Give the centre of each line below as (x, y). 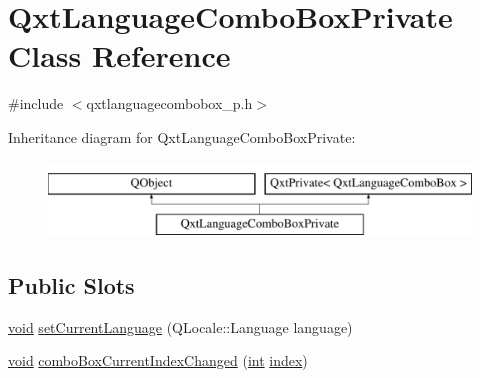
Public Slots (71, 285)
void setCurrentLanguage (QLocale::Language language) (180, 326)
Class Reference (119, 55)
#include (36, 103)
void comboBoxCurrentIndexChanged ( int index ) (158, 360)
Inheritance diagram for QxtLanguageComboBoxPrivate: (182, 136)
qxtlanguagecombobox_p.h (169, 103)
